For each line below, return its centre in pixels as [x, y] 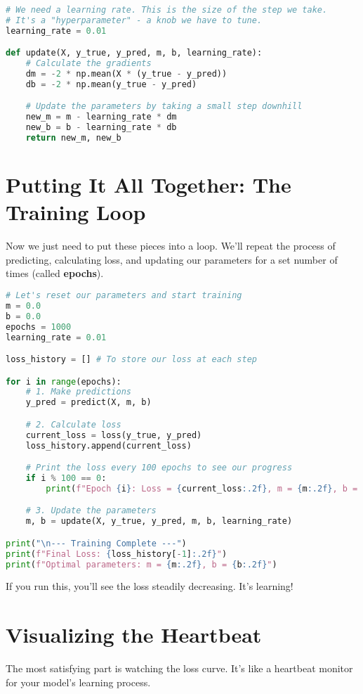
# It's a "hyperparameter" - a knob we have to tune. [134, 20]
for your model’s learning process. [78, 682]
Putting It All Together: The [148, 185]
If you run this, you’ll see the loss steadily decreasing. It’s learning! [150, 586]
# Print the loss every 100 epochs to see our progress [159, 468]
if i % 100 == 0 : [66, 478]
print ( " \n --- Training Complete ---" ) [96, 543]
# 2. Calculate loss [73, 424]
